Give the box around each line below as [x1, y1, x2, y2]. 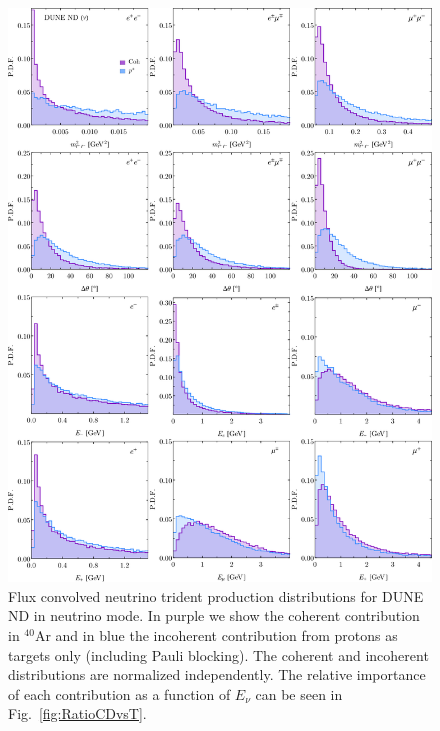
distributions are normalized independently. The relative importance [8, 664, 426, 685]
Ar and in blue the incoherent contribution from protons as [34, 625, 398, 646]
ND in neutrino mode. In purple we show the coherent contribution [8, 605, 420, 626]
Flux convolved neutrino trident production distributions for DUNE [8, 585, 424, 606]
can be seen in [255, 683, 343, 704]
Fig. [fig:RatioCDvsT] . [8, 703, 147, 724]
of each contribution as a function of [8, 683, 231, 704]
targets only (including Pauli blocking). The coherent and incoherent [8, 644, 429, 665]
